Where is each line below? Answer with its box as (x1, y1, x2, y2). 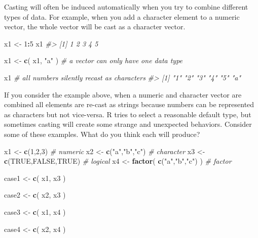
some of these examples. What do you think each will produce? (4, 128, 200, 139)
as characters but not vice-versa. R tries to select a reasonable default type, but (4, 109, 251, 119)
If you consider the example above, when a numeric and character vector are (4, 89, 242, 100)
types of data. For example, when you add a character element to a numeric (4, 11, 240, 22)
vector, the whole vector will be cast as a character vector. (4, 21, 186, 32)
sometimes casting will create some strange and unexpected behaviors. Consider (4, 119, 252, 129)
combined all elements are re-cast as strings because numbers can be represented (4, 99, 254, 110)
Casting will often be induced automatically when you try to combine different (4, 2, 248, 12)
